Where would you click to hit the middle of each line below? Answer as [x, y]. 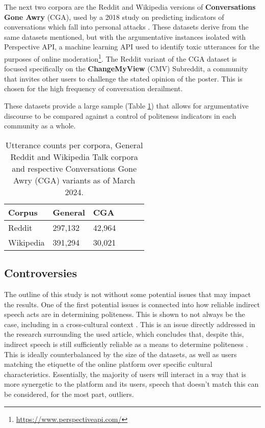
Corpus [23, 212]
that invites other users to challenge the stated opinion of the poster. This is [123, 78]
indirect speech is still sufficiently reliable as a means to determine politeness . [126, 344]
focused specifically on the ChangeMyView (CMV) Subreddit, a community [126, 69]
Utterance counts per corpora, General [74, 145]
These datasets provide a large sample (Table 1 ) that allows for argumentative [126, 105]
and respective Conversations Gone [74, 168]
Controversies [41, 273]
